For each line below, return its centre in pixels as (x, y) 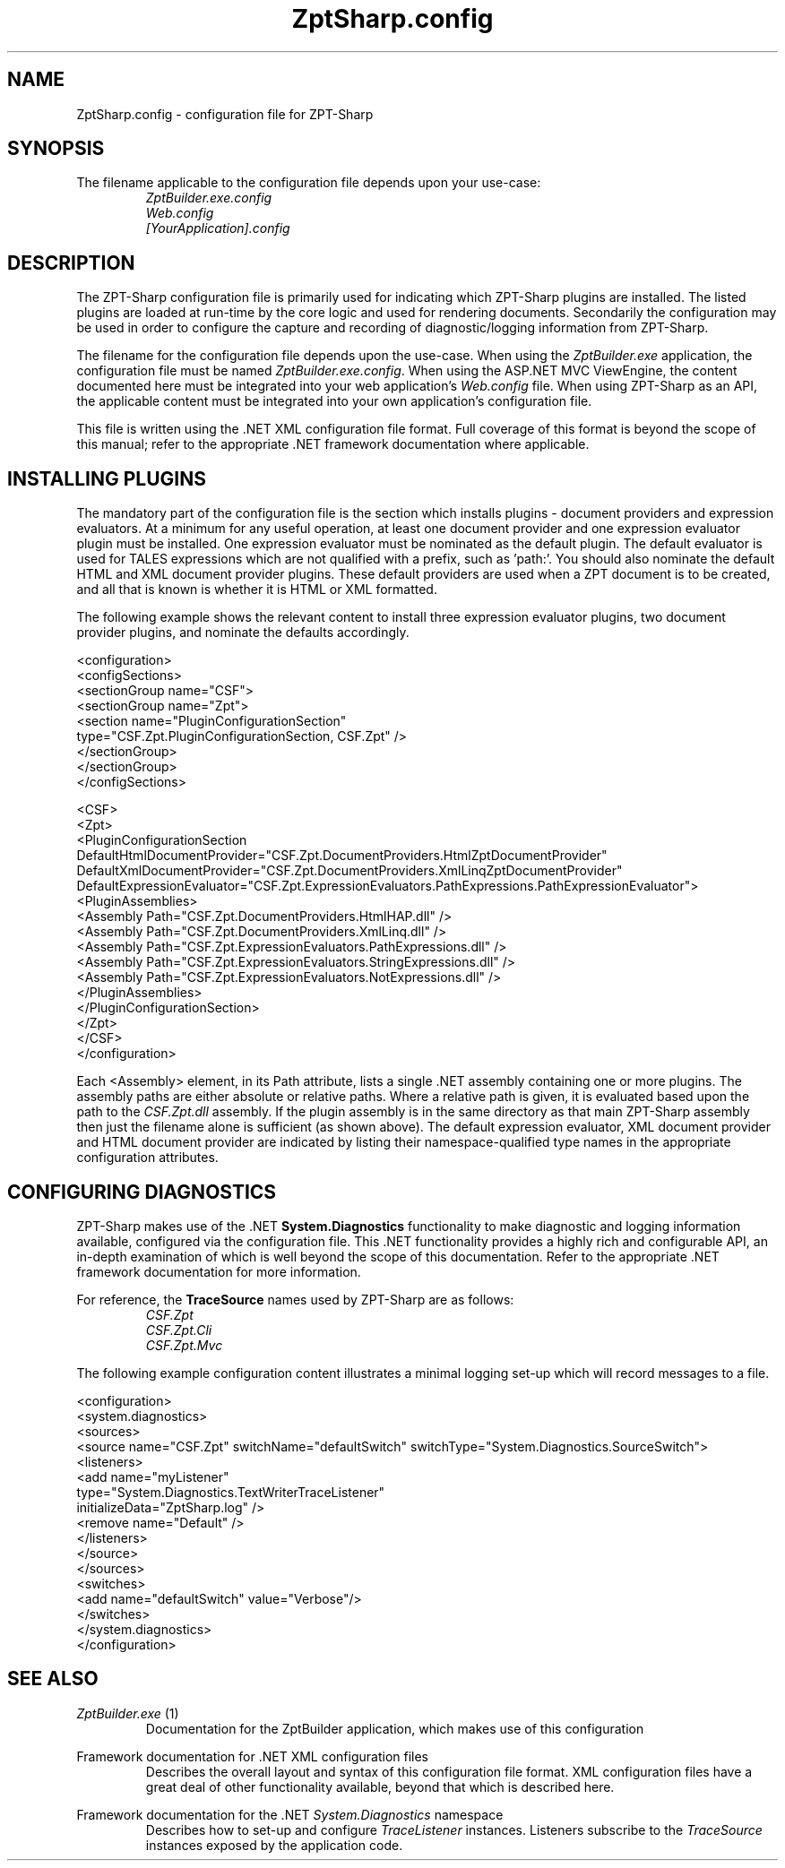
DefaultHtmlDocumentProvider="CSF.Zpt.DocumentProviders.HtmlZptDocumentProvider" (342, 856)
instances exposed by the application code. (274, 1845)
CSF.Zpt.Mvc (184, 1345)
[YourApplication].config (218, 228)
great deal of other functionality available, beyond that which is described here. (380, 1786)
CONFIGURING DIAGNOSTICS (142, 1192)
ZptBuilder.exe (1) (128, 1713)
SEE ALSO (53, 1679)
